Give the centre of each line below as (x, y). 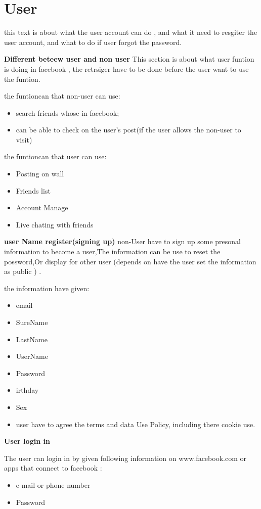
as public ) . (23, 271)
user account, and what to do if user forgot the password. (93, 42)
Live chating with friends (55, 224)
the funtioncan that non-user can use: (62, 96)
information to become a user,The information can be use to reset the (112, 251)
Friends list (33, 190)
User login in (27, 441)
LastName (32, 339)
